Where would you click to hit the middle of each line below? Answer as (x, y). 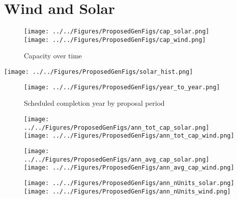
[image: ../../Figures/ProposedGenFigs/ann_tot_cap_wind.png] (129, 136)
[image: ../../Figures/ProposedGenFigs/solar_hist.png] (99, 72)
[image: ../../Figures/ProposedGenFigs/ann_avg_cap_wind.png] (129, 168)
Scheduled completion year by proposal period (94, 103)
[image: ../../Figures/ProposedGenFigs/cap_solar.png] (117, 32)
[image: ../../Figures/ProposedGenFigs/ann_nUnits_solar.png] (129, 183)
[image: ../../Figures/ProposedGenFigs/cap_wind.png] (115, 40)
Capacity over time (53, 56)
